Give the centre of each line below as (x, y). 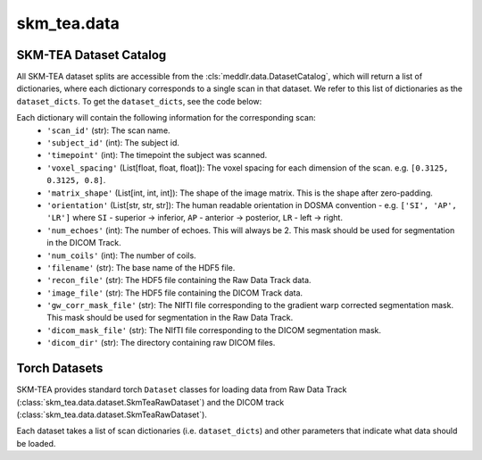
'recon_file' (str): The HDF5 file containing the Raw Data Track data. (179, 280)
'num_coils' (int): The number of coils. (121, 255)
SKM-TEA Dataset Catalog (91, 55)
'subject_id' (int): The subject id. (113, 143)
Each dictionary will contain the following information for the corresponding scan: (166, 118)
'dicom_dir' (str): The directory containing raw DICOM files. (161, 343)
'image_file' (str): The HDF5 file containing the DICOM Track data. (175, 293)
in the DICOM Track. (84, 243)
